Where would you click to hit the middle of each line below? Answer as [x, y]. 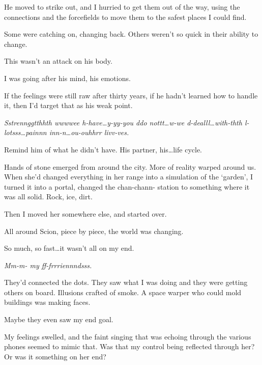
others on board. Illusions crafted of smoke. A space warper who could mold [123, 292]
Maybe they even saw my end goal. [59, 319]
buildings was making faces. [47, 302]
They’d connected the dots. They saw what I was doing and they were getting [126, 282]
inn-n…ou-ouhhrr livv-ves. [89, 132]
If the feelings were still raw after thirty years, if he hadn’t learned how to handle [131, 95]
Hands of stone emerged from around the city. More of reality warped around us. [130, 166]
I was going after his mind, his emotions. [67, 78]
